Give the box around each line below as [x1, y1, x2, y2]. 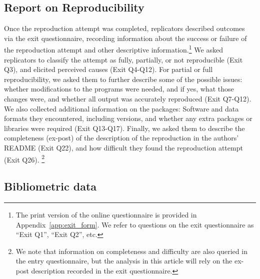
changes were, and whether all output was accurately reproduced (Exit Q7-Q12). [4, 93, 251, 104]
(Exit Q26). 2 [4, 152, 45, 164]
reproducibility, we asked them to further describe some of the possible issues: [4, 73, 242, 84]
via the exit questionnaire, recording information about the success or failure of [4, 32, 247, 43]
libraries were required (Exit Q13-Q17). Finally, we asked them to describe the [4, 122, 245, 133]
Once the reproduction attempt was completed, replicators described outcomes [4, 23, 245, 33]
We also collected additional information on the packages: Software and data [4, 103, 239, 113]
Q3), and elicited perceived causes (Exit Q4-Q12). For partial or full [4, 64, 213, 74]
